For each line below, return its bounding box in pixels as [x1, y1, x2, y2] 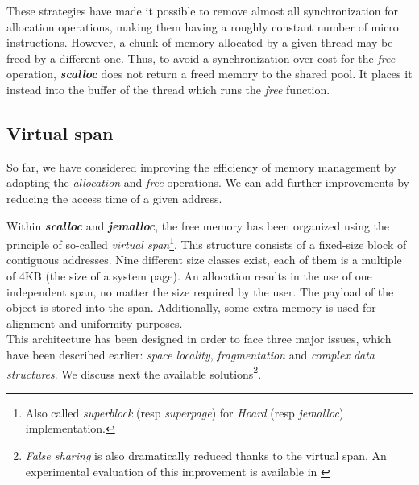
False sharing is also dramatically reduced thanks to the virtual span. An [25, 446, 387, 463]
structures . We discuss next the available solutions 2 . [6, 363, 262, 382]
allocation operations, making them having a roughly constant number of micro [6, 18, 399, 35]
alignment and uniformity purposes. [6, 314, 183, 331]
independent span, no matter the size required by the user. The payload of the [6, 283, 394, 300]
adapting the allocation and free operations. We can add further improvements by [6, 174, 409, 191]
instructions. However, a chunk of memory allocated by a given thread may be [6, 34, 393, 51]
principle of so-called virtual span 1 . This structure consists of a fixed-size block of [6, 234, 407, 252]
